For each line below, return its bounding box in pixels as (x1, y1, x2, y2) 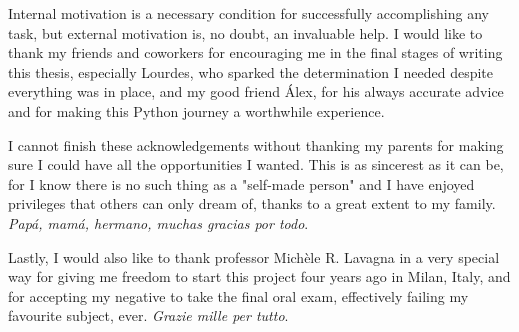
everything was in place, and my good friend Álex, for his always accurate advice (8, 81, 504, 102)
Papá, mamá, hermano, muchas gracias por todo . (8, 212, 309, 233)
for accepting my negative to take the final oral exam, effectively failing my (8, 285, 469, 306)
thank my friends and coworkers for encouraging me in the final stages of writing (8, 42, 503, 63)
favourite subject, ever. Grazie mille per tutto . (8, 305, 289, 326)
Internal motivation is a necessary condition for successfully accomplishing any (8, 3, 489, 23)
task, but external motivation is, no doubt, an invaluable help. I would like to (8, 22, 483, 43)
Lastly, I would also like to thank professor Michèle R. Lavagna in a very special (8, 246, 500, 267)
